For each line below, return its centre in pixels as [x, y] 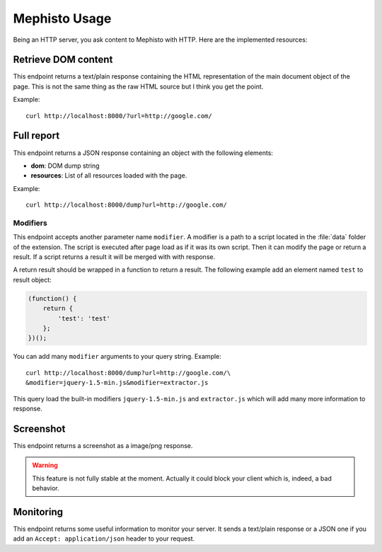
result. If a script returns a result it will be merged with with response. [114, 257]
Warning [45, 465]
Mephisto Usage [62, 18]
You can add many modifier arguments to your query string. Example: [117, 357]
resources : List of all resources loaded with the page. [109, 176]
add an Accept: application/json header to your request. [104, 539]
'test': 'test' [84, 318]
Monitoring [38, 512]
